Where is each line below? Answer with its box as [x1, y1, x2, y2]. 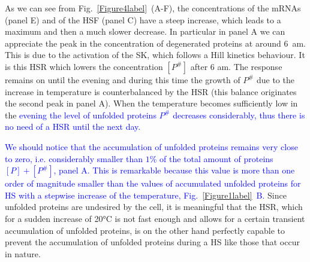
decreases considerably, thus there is [173, 108, 305, 121]
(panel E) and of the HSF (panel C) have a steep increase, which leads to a [5, 13, 281, 26]
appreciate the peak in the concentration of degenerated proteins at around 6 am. [5, 36, 306, 49]
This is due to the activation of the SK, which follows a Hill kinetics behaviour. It [5, 48, 305, 61]
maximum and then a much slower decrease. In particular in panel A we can [5, 25, 285, 38]
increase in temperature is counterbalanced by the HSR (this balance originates [5, 85, 297, 98]
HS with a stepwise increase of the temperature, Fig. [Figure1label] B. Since [5, 188, 287, 201]
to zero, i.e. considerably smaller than [5, 152, 143, 164]
